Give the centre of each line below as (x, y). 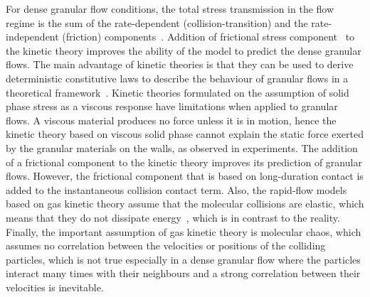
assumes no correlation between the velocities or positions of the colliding (166, 245)
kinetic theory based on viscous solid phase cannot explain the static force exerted (185, 134)
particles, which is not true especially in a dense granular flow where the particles (183, 259)
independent (32, 37)
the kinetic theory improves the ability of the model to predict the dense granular (184, 50)
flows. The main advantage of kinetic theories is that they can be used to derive (180, 64)
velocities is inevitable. (55, 287)
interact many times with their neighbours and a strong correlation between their (183, 273)
